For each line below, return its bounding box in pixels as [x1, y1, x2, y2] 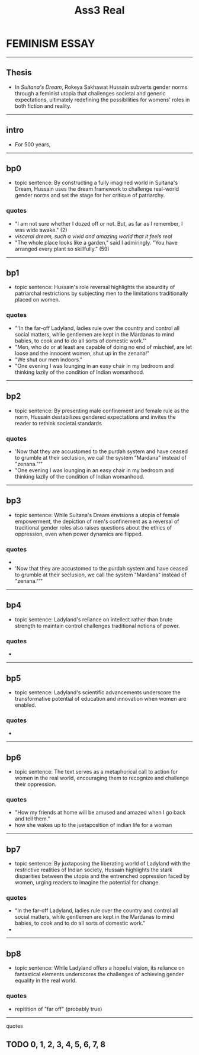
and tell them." [14, 815, 50, 822]
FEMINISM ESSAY [6, 37, 96, 50]
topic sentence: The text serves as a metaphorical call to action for [14, 768, 178, 775]
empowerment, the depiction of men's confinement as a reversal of [14, 518, 179, 525]
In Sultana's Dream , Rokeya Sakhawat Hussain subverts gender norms [14, 84, 188, 91]
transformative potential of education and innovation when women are [14, 695, 187, 702]
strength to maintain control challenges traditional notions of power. [14, 622, 180, 629]
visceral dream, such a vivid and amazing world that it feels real [14, 232, 172, 240]
